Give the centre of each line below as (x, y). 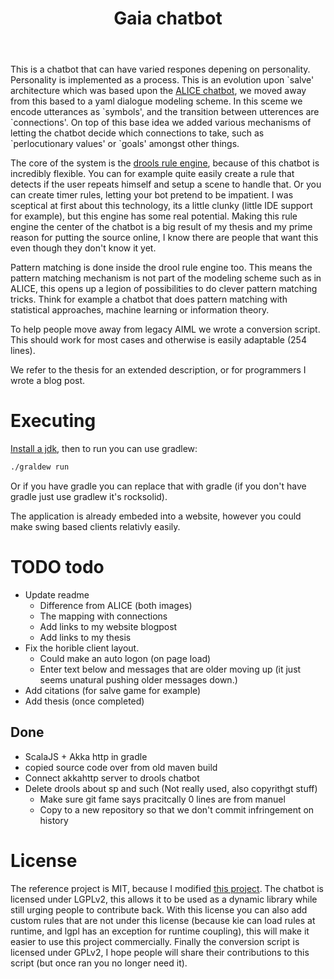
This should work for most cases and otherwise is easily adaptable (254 (158, 340)
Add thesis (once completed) (84, 701)
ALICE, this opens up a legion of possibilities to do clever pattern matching (164, 289)
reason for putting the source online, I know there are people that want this (164, 238)
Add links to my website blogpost (108, 626)
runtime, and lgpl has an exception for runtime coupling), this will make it (160, 931)
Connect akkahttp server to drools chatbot (112, 778)
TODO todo (57, 567)
